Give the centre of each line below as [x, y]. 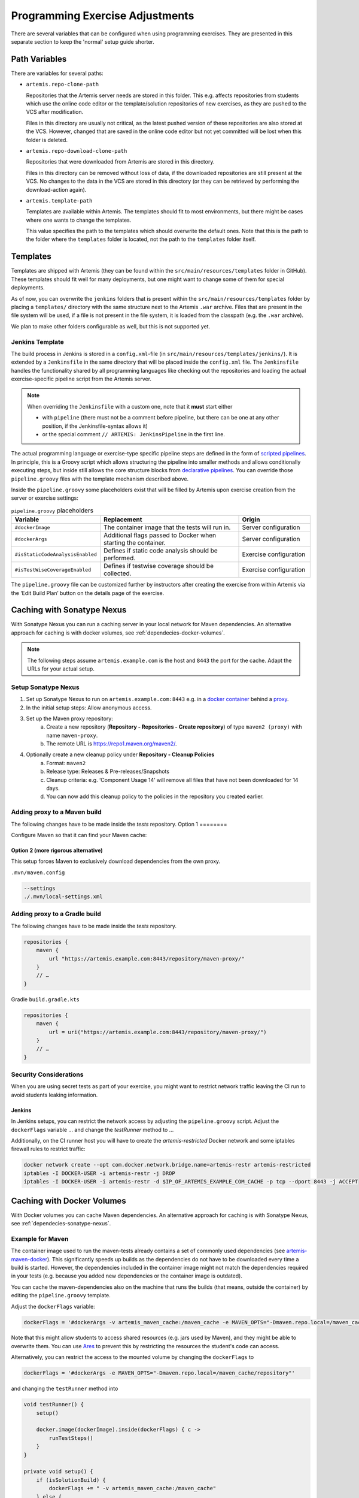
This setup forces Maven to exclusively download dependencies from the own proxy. [116, 861]
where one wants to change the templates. [79, 220]
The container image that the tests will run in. [167, 527]
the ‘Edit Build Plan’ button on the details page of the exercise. [88, 593]
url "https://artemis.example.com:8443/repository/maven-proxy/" [147, 958]
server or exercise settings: [45, 498]
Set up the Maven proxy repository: [69, 718]
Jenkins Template [37, 342]
